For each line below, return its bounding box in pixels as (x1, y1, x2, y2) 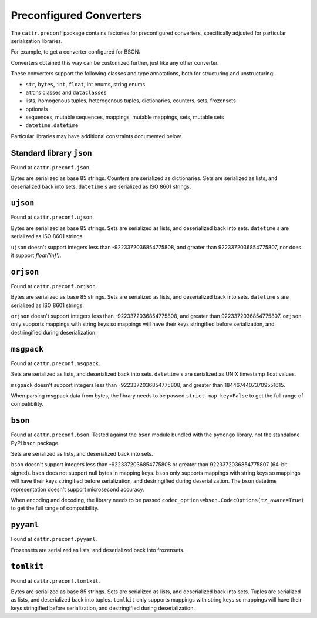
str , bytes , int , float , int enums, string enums (25, 81, 146, 88)
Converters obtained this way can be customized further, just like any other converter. (11, 59, 219, 66)
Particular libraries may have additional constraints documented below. (11, 132, 183, 139)
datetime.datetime (25, 122, 79, 129)
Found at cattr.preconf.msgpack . (11, 359, 100, 367)
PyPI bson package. (11, 439, 60, 446)
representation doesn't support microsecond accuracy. (11, 486, 144, 493)
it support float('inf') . (11, 252, 62, 259)
